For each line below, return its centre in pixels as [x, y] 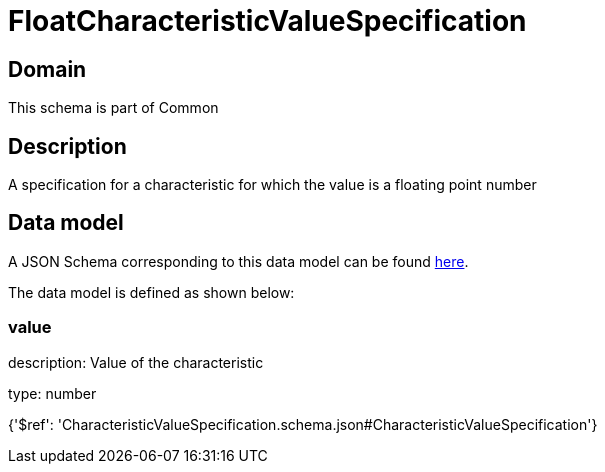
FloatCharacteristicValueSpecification [267, 21]
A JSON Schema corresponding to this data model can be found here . [238, 261]
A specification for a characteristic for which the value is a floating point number [272, 185]
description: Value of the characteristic [136, 362]
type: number [52, 393]
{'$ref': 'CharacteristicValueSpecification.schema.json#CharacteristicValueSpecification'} [303, 424]
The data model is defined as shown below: [151, 292]
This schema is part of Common [113, 108]
